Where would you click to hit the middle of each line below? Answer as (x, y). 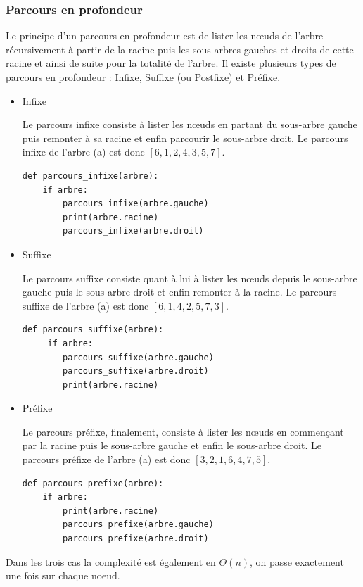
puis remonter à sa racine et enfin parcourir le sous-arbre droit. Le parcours (185, 138)
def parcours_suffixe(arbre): (93, 330)
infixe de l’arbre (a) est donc (83, 152)
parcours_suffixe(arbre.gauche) (138, 357)
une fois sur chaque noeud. (63, 575)
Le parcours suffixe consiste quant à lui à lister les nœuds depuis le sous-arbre (190, 278)
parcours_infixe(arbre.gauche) (136, 204)
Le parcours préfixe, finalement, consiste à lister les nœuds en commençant (183, 431)
